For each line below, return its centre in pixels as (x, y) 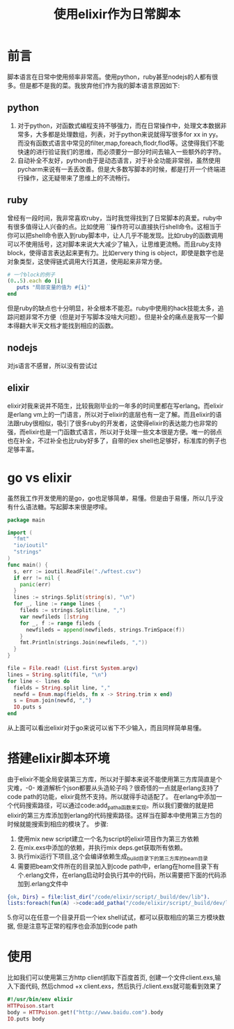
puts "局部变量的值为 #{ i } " (53, 288)
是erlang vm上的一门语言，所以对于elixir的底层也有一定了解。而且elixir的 (111, 414)
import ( (20, 533)
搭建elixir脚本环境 (58, 759)
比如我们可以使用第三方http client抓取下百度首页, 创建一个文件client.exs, (111, 977)
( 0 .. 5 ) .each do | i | (36, 281)
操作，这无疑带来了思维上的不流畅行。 (78, 178)
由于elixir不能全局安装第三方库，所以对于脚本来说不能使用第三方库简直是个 (115, 779)
